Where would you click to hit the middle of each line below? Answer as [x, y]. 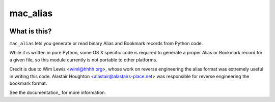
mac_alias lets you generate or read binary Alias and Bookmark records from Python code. [106, 44]
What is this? [31, 31]
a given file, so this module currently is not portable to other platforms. [83, 60]
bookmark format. [28, 83]
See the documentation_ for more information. [58, 93]
